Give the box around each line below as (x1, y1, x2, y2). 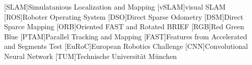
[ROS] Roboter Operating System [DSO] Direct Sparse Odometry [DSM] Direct (4, 11, 243, 22)
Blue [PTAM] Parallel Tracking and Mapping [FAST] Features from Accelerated (4, 31, 247, 41)
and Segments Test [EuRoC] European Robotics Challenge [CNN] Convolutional (4, 41, 248, 51)
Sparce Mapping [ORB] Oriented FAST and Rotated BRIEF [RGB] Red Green (4, 21, 244, 32)
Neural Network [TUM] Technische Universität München (4, 50, 177, 61)
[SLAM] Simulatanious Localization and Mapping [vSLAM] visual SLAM (4, 2, 226, 12)
